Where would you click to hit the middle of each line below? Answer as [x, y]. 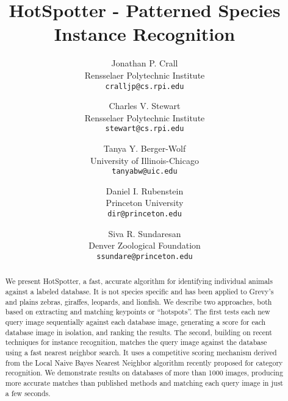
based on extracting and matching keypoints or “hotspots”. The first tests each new [138, 312]
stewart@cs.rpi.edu [145, 129]
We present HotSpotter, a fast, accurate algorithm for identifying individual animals [139, 281]
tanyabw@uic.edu [145, 172]
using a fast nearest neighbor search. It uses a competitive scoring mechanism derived [141, 352]
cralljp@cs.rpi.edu [145, 86]
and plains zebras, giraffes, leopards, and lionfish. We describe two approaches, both [139, 301]
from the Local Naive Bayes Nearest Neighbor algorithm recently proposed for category [144, 362]
